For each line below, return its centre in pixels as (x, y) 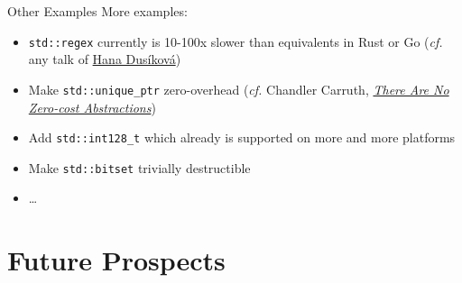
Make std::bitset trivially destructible (139, 167)
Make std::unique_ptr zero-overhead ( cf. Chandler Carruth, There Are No (239, 89)
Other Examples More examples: (97, 11)
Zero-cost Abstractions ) (92, 107)
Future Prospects (116, 260)
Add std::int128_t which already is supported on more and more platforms (242, 137)
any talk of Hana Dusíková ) (105, 59)
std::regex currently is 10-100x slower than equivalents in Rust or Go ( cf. (236, 41)
